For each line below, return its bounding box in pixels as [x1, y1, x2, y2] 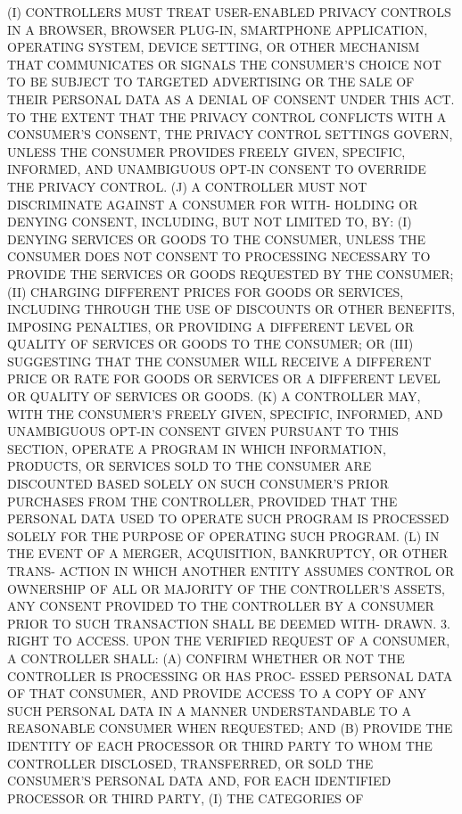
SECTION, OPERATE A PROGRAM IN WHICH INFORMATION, [7, 439, 386, 457]
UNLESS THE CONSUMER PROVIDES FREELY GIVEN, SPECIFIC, [7, 142, 406, 160]
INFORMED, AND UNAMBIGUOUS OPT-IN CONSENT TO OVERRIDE [7, 160, 426, 178]
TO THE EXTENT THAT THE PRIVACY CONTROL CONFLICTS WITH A [7, 107, 447, 126]
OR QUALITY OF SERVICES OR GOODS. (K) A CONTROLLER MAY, [7, 387, 421, 406]
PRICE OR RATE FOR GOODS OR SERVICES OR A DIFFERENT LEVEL [7, 369, 441, 388]
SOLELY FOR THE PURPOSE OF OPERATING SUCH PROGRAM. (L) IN [7, 526, 440, 545]
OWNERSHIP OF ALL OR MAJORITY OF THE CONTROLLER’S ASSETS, [7, 579, 446, 597]
